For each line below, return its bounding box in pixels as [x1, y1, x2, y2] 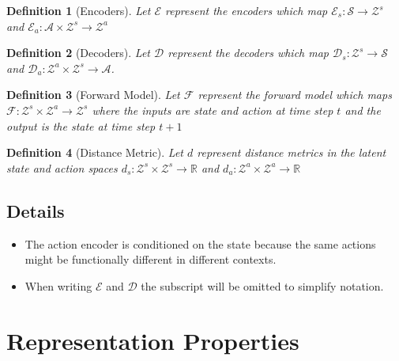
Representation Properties [6, 324, 299, 356]
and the [344, 101, 381, 118]
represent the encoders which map [165, 2, 328, 18]
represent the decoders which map [168, 44, 329, 61]
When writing [24, 277, 92, 294]
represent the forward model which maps [198, 86, 392, 103]
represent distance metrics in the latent [197, 144, 386, 161]
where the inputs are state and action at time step [92, 101, 333, 118]
